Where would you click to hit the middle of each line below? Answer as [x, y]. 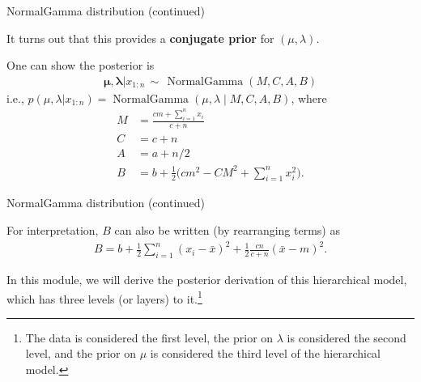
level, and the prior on [81, 353]
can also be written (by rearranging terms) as [227, 230]
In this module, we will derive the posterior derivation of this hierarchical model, [207, 280]
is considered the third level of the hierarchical [265, 353]
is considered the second [347, 337]
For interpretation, [53, 230]
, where [309, 98]
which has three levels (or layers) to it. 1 [104, 297]
